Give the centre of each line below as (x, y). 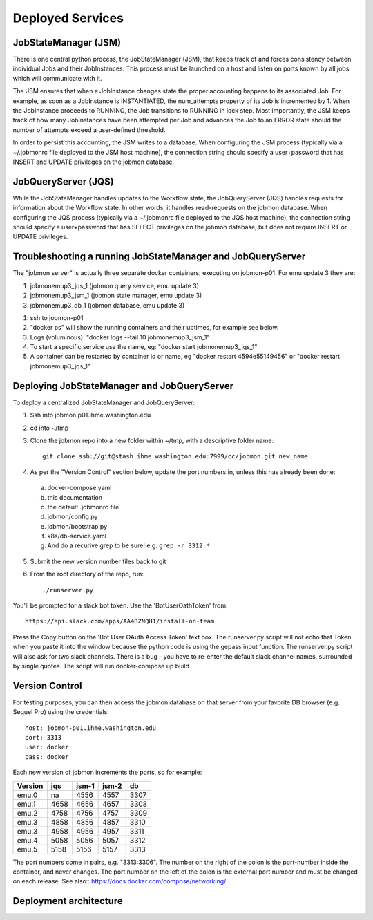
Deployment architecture (68, 901)
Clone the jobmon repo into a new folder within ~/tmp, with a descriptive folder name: (152, 440)
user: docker (47, 747)
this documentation (75, 497)
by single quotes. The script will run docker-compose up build (101, 666)
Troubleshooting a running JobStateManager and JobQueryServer (159, 257)
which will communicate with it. (57, 78)
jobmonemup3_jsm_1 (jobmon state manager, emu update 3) (116, 295)
